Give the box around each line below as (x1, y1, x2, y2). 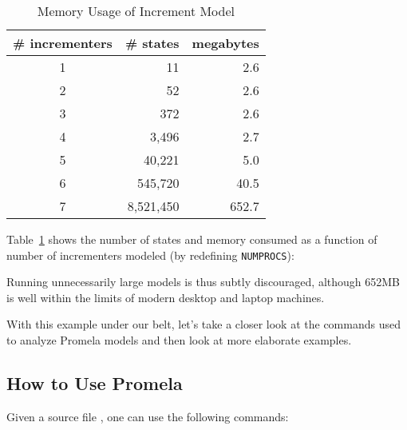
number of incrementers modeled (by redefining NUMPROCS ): (6, 246, 294, 263)
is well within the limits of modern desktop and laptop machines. (6, 289, 325, 305)
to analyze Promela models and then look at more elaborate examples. (6, 332, 352, 348)
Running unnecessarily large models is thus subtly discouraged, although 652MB (6, 273, 401, 290)
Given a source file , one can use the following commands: (6, 408, 289, 424)
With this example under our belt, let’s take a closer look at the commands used (6, 316, 401, 332)
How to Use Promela (6, 371, 183, 396)
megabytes (192, 34, 259, 52)
